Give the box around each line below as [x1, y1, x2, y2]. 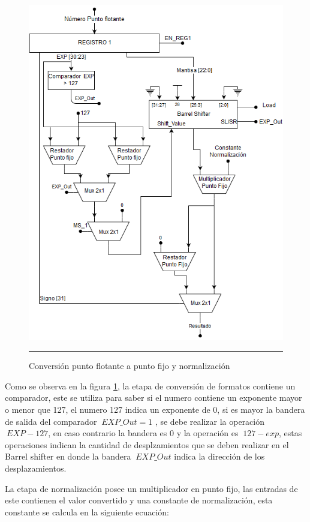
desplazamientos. [5, 461, 67, 474]
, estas [278, 427, 302, 439]
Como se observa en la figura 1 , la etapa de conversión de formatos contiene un [5, 379, 296, 392]
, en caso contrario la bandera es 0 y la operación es [48, 427, 239, 439]
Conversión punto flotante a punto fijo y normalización [29, 359, 230, 372]
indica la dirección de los [174, 450, 265, 463]
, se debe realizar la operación [155, 415, 265, 427]
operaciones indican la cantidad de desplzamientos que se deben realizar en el [5, 438, 289, 451]
